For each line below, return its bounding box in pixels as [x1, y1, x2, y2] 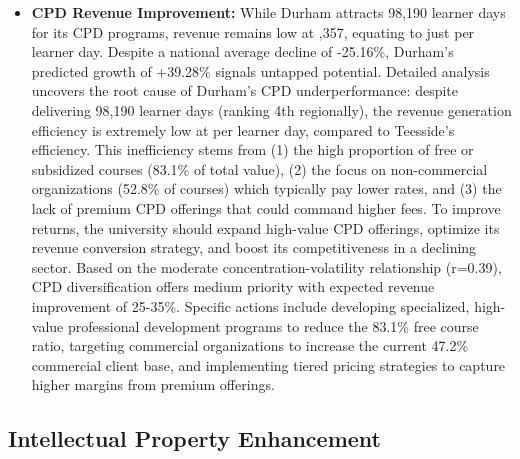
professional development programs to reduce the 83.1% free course [67, 315, 479, 336]
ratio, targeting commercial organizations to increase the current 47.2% [31, 335, 469, 356]
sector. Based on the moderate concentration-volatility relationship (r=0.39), [31, 256, 502, 277]
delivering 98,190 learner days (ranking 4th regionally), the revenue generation [31, 99, 512, 120]
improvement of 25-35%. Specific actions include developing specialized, [31, 295, 470, 316]
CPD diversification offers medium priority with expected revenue [31, 276, 435, 297]
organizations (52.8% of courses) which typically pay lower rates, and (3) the [31, 178, 502, 199]
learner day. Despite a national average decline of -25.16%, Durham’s [31, 41, 454, 62]
